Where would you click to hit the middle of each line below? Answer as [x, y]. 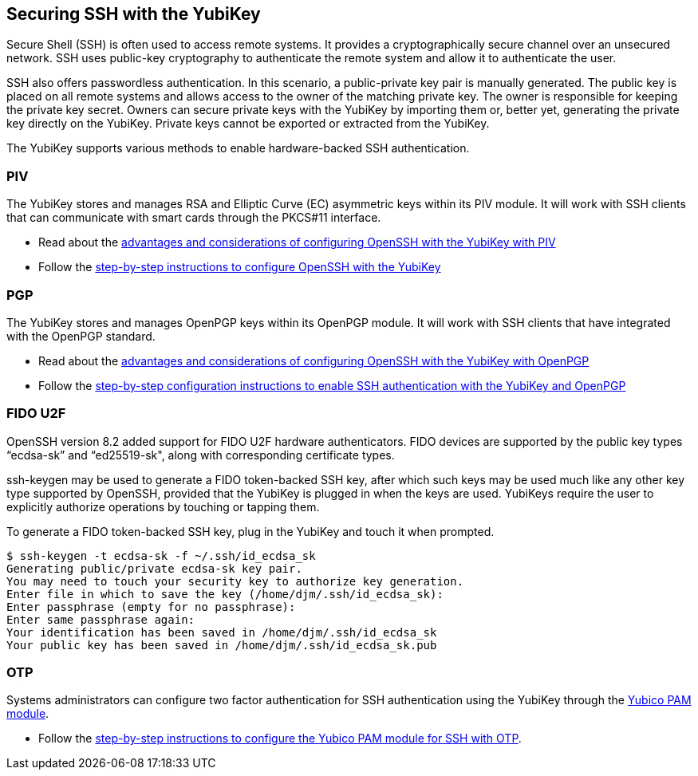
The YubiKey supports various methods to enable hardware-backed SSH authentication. [238, 148]
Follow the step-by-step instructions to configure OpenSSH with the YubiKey [240, 267]
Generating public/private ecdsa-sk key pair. [154, 568]
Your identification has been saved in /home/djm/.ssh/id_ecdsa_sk [222, 632]
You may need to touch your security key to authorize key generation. [235, 581]
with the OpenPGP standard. [81, 336]
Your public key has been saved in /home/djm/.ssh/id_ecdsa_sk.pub [222, 645]
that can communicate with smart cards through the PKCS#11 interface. [194, 218]
